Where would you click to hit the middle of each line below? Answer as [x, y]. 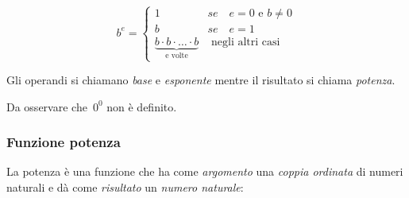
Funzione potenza [64, 142]
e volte [177, 56]
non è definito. [142, 106]
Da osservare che [47, 106]
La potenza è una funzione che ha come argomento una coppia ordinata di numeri [205, 171]
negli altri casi [246, 43]
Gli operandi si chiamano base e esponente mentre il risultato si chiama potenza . [201, 80]
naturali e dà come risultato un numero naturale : [125, 187]
